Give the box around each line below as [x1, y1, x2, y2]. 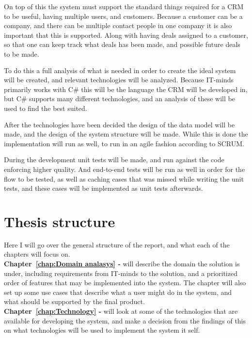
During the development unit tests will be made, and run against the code [4, 154, 224, 165]
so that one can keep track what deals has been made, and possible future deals [4, 39, 240, 49]
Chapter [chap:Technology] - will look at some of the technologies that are [4, 306, 238, 316]
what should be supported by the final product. [4, 296, 145, 307]
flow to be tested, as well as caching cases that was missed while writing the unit [4, 173, 244, 184]
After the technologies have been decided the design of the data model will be [4, 119, 235, 129]
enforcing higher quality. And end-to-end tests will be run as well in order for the [4, 164, 245, 174]
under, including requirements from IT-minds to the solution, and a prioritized [4, 268, 237, 278]
